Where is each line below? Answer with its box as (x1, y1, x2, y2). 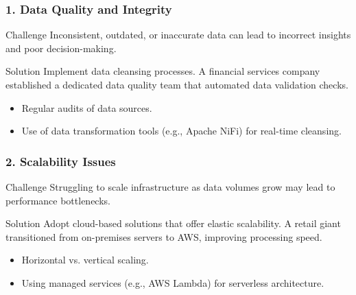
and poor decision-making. (5, 40, 117, 55)
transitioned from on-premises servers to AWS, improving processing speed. (5, 229, 322, 244)
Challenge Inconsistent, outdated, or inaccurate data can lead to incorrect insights (5, 27, 351, 42)
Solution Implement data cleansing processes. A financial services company (5, 64, 320, 78)
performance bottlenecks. (5, 193, 110, 207)
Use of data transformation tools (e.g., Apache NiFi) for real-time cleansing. (21, 123, 342, 138)
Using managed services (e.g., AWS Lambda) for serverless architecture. (21, 275, 324, 290)
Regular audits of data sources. (21, 100, 152, 115)
